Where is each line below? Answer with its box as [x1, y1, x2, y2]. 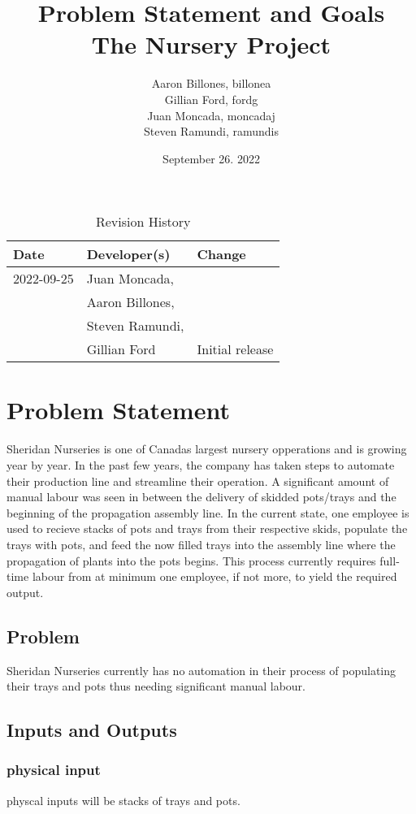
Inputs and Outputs [6, 717, 177, 743]
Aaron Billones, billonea [151, 75, 271, 92]
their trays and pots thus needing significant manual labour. [6, 678, 305, 695]
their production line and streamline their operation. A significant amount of [6, 472, 389, 489]
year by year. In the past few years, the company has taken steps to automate [6, 457, 395, 473]
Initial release [197, 340, 274, 359]
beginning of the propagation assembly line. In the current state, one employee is [6, 504, 409, 521]
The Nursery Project [91, 28, 331, 61]
